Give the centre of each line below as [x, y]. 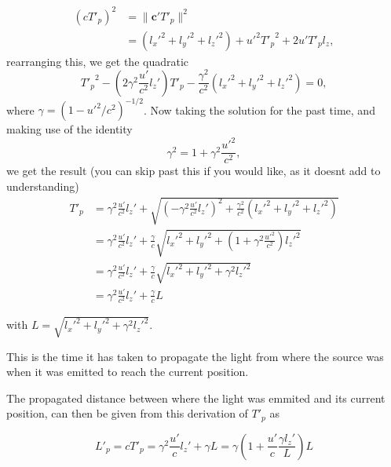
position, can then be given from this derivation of [127, 413]
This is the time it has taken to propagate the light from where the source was [195, 356]
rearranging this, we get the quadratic [98, 61]
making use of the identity [69, 129]
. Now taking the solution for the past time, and [259, 109]
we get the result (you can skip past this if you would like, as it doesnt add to [194, 171]
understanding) [43, 186]
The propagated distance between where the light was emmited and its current [196, 398]
